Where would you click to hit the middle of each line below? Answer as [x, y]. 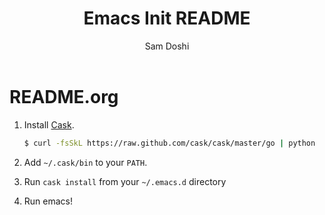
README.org [64, 96]
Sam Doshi [167, 46]
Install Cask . [49, 124]
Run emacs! [48, 201]
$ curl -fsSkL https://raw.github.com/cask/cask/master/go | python [169, 143]
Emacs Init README [167, 18]
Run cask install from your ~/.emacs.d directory [125, 181]
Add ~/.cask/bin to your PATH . [85, 162]
